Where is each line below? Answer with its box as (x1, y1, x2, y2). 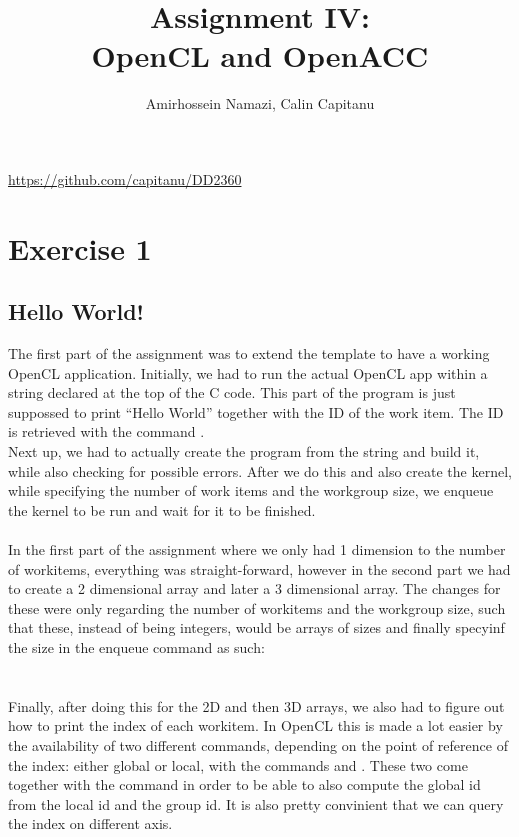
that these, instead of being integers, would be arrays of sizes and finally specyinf (8, 617, 505, 638)
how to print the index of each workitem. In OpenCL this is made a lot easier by (8, 715, 503, 736)
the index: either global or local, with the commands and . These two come (8, 754, 468, 775)
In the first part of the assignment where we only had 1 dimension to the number (8, 539, 506, 560)
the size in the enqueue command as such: (8, 636, 265, 657)
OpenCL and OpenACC (91, 35, 429, 76)
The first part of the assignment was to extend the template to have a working (8, 343, 490, 364)
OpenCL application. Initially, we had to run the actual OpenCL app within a (8, 362, 488, 383)
